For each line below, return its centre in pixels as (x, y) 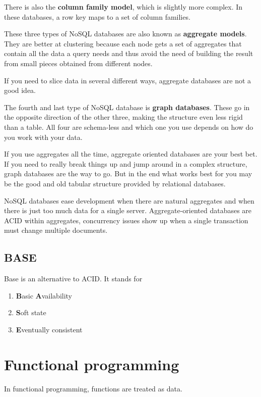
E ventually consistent (49, 329)
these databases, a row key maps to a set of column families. (97, 16)
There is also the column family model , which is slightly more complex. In (123, 7)
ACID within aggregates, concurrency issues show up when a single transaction (126, 220)
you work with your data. (43, 137)
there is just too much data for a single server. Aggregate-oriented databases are (128, 210)
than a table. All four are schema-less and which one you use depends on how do (129, 127)
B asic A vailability (44, 295)
